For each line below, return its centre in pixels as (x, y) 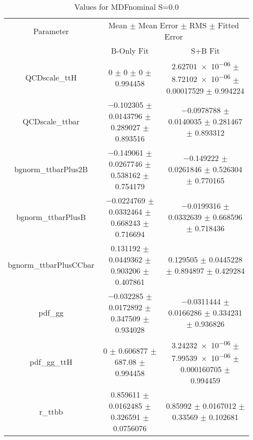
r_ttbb (51, 411)
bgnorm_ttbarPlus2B (51, 169)
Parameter (51, 31)
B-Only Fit (130, 50)
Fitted (228, 25)
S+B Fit (205, 50)
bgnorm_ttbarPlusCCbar (51, 265)
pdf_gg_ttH (51, 362)
